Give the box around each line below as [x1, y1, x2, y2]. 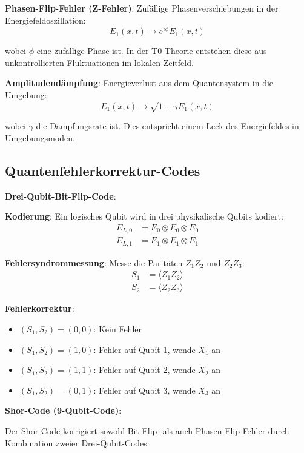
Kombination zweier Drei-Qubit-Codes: [5, 436, 150, 449]
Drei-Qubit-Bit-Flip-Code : [5, 189, 116, 202]
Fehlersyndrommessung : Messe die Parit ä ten [5, 256, 183, 269]
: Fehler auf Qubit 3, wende [93, 383, 196, 396]
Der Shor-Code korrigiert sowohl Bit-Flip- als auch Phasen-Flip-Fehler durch [5, 424, 289, 437]
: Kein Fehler [93, 322, 142, 335]
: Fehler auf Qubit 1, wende [93, 343, 196, 355]
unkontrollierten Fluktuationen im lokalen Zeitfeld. [5, 56, 194, 69]
